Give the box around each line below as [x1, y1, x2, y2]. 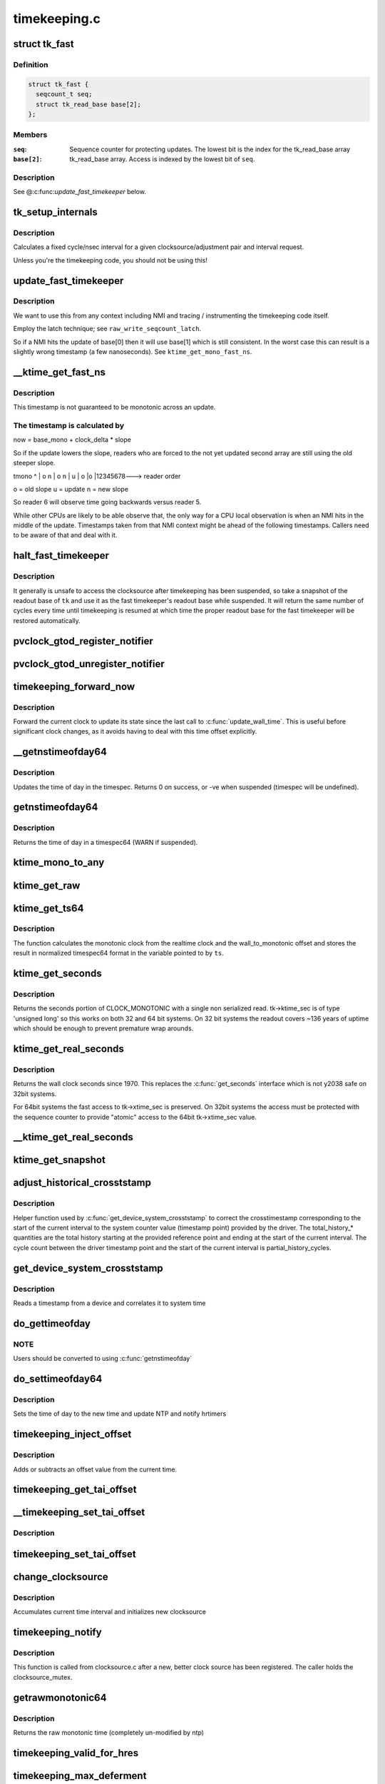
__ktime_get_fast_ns [13, 366, 106, 378]
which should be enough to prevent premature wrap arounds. [13, 1024, 194, 1033]
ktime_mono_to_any [13, 856, 105, 868]
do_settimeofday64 [13, 1373, 103, 1384]
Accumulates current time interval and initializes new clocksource [13, 1608, 207, 1616]
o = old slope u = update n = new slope [13, 485, 128, 493]
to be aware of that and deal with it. [13, 531, 118, 539]
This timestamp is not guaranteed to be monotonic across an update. [13, 403, 216, 412]
